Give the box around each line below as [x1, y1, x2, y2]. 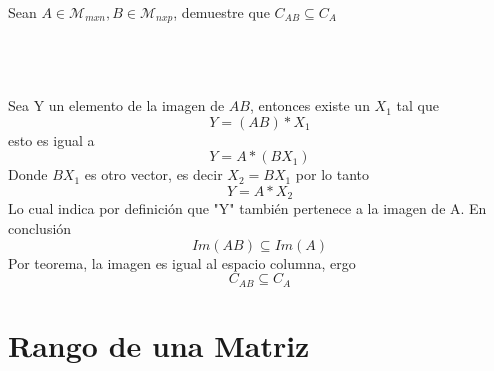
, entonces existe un [250, 95, 370, 116]
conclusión [8, 218, 72, 239]
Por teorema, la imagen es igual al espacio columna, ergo [8, 252, 356, 273]
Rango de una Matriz [8, 324, 310, 365]
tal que [396, 95, 439, 116]
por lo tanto [295, 164, 369, 185]
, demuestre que [173, 2, 270, 22]
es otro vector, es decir [84, 164, 223, 185]
